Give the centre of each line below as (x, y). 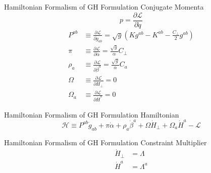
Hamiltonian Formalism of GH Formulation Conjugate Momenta (104, 7)
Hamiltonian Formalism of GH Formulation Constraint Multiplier (105, 142)
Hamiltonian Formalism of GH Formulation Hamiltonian (92, 114)
